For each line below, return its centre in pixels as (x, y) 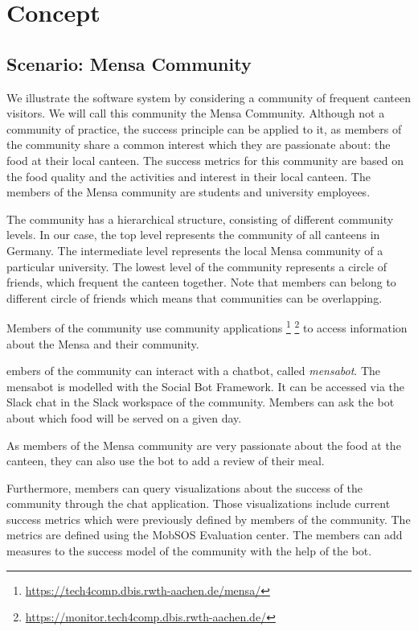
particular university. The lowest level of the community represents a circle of (197, 266)
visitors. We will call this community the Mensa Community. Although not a (196, 113)
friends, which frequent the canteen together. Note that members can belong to (201, 282)
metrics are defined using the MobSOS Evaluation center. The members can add (205, 535)
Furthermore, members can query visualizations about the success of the (185, 487)
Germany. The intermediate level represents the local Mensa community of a (195, 250)
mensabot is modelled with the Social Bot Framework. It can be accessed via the (205, 386)
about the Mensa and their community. (103, 343)
